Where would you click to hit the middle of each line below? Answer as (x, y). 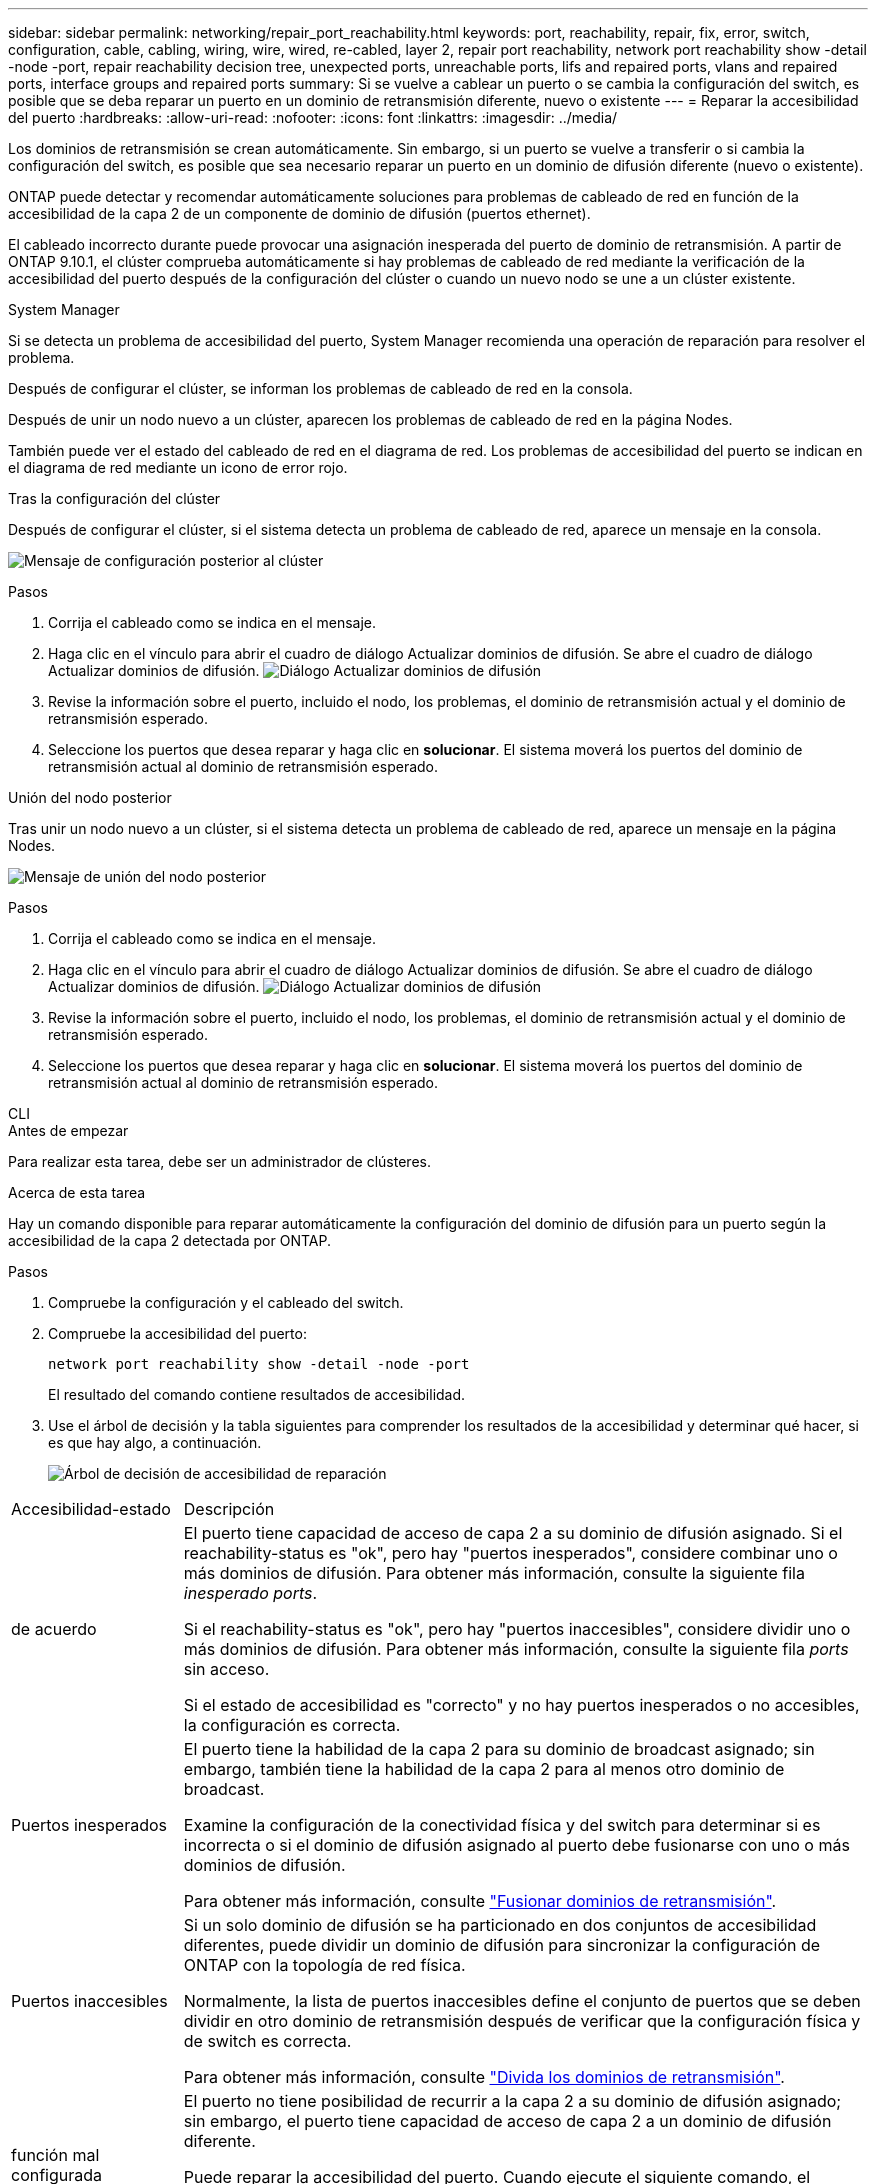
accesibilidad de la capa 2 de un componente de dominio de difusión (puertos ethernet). (299, 213)
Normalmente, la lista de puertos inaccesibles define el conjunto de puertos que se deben (522, 2001)
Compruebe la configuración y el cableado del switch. (226, 1302)
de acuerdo (54, 1629)
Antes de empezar (68, 1130)
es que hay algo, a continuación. (155, 1442)
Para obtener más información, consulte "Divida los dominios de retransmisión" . (484, 2077)
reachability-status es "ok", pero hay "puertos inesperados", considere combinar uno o (510, 1553)
